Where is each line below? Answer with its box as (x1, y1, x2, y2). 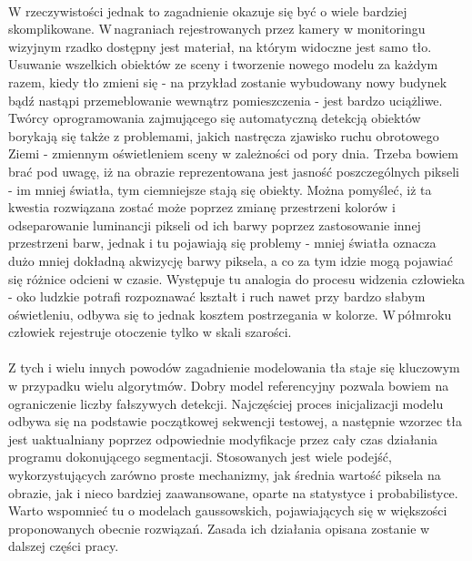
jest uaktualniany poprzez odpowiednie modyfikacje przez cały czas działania (8, 429, 438, 448)
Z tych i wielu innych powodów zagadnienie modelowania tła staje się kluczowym (8, 358, 460, 377)
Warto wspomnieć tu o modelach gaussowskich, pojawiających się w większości (8, 501, 447, 520)
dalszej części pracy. (8, 536, 119, 556)
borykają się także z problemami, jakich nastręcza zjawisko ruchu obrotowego (8, 126, 439, 145)
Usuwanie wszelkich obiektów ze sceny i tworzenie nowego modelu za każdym (8, 55, 438, 74)
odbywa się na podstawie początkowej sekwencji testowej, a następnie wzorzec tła (8, 412, 462, 431)
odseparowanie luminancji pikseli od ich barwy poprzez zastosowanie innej (8, 215, 421, 234)
